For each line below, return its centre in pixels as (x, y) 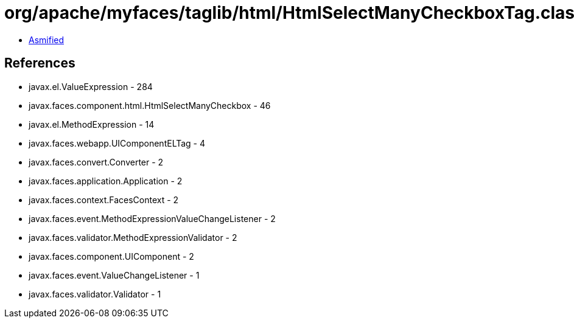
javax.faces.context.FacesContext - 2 (104, 200)
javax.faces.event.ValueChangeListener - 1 (114, 275)
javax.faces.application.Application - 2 (106, 181)
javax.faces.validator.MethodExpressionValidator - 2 (133, 237)
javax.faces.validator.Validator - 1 (95, 294)
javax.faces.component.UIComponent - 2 (111, 256)
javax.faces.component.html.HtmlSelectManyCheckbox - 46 (150, 105)
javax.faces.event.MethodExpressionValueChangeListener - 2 (152, 218)
